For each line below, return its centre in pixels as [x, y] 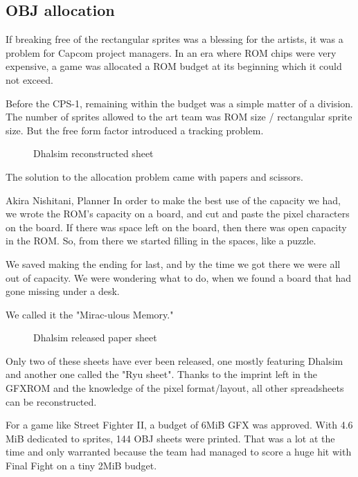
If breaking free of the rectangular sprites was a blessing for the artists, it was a [174, 39]
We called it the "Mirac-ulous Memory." [90, 314]
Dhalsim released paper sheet [95, 337]
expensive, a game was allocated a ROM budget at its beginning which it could [174, 66]
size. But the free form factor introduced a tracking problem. [135, 130]
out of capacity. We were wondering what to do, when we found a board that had [179, 277]
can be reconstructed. [51, 401]
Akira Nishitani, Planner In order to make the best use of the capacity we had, [173, 200]
